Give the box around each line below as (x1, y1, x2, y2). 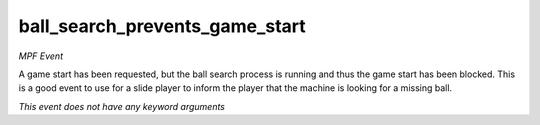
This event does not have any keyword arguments (18, 100, 225, 112)
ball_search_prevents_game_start (18, 15, 307, 37)
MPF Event (18, 50, 64, 62)
